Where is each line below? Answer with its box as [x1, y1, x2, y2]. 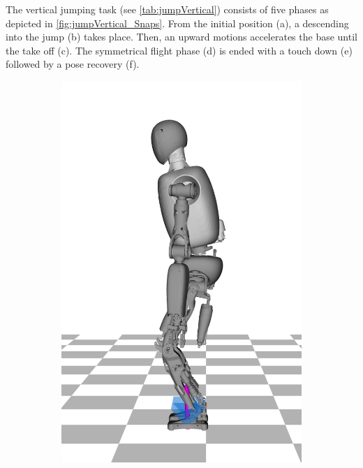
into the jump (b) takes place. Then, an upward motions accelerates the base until [6, 29, 357, 44]
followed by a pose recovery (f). [6, 57, 140, 71]
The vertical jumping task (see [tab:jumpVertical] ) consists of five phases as [6, 2, 329, 16]
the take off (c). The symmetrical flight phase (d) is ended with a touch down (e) [6, 43, 353, 57]
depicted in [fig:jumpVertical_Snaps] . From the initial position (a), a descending [6, 15, 349, 30]
